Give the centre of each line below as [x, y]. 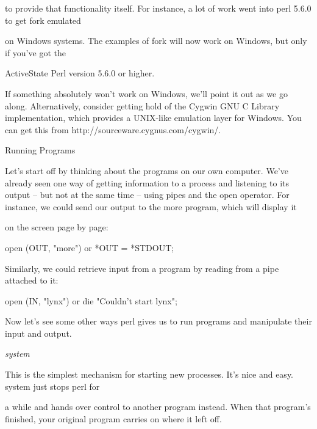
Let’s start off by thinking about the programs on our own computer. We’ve [147, 170]
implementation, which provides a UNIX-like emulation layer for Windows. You [153, 118]
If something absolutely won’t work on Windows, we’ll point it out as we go [146, 93]
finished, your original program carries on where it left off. [113, 418]
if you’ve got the [35, 52]
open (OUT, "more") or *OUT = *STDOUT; [90, 247]
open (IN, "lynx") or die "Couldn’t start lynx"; [91, 300]
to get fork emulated [43, 20]
